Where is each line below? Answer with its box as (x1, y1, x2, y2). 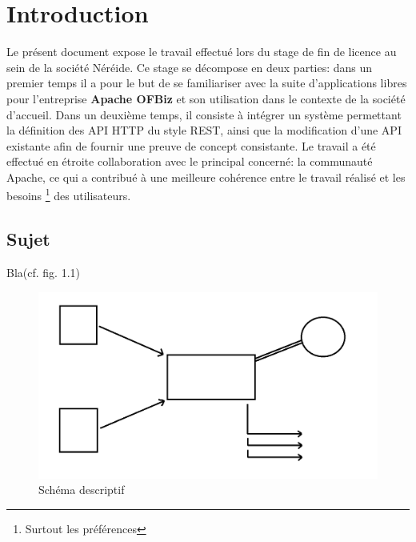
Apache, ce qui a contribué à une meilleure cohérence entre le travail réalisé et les (6, 168, 406, 185)
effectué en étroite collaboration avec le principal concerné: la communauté (6, 153, 373, 170)
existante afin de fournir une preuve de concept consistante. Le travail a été (6, 137, 376, 154)
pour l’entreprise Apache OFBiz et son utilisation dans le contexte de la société (6, 90, 406, 106)
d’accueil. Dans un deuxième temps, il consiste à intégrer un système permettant (6, 106, 402, 122)
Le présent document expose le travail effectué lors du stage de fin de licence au (6, 43, 397, 60)
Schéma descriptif (38, 481, 125, 498)
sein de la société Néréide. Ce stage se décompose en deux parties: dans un (6, 58, 373, 75)
